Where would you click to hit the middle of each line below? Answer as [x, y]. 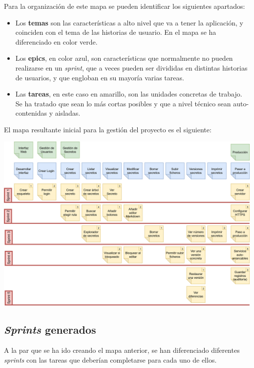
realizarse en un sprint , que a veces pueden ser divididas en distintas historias [131, 67]
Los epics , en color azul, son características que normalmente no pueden [124, 58]
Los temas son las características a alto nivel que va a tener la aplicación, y [129, 22]
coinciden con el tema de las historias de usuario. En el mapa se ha [116, 32]
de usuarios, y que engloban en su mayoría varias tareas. [100, 77]
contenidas [31, 113]
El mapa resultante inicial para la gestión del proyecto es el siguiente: [108, 129]
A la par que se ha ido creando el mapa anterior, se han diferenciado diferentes [122, 350]
